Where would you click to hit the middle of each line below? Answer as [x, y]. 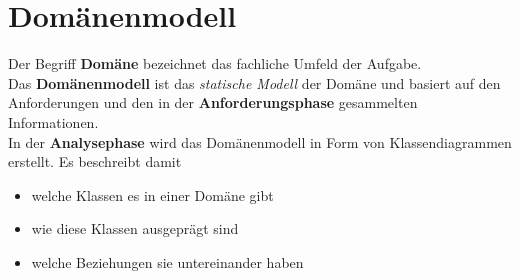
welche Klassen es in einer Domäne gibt [152, 194]
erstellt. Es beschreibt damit [95, 161]
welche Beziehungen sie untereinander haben [167, 261]
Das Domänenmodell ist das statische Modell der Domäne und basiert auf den [254, 82]
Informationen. [53, 121]
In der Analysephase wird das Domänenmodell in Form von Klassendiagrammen [260, 141]
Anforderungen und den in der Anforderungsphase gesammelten [213, 102]
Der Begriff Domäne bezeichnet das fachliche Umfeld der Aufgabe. [215, 63]
